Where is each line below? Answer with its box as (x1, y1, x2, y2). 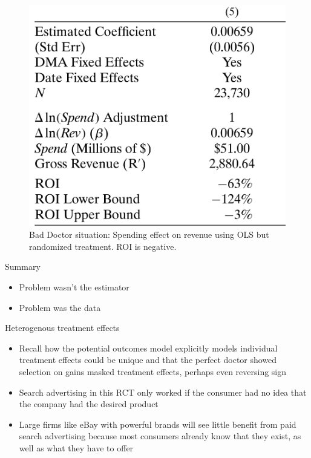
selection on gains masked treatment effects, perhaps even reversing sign (19, 365, 287, 378)
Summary (5, 260, 41, 273)
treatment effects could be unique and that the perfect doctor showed (19, 353, 277, 366)
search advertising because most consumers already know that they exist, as (19, 430, 301, 442)
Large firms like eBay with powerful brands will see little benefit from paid (19, 417, 296, 430)
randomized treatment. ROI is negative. (29, 240, 177, 252)
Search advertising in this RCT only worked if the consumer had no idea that (19, 385, 307, 398)
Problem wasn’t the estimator (19, 280, 129, 293)
